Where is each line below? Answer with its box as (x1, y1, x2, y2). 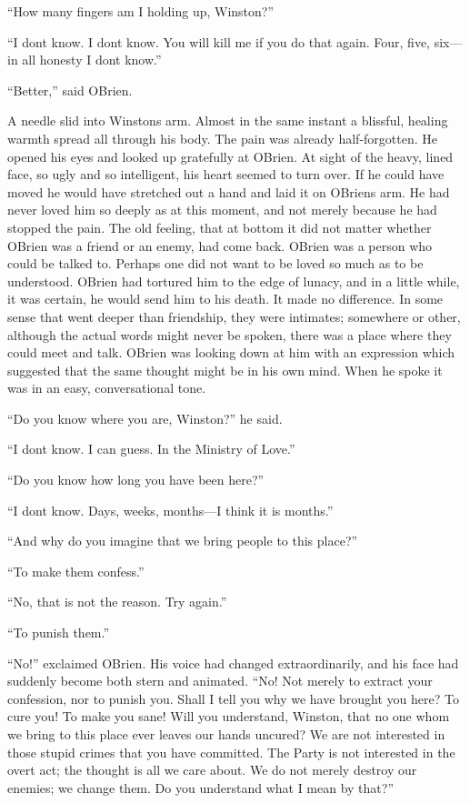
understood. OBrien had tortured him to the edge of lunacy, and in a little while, (7, 271, 460, 290)
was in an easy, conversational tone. (7, 378, 206, 397)
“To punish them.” (7, 623, 110, 642)
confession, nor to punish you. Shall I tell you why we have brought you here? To (7, 688, 459, 708)
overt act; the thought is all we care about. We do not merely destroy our (7, 760, 417, 779)
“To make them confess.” (7, 561, 145, 580)
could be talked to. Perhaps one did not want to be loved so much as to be (7, 254, 424, 273)
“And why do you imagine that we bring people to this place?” (7, 531, 358, 550)
